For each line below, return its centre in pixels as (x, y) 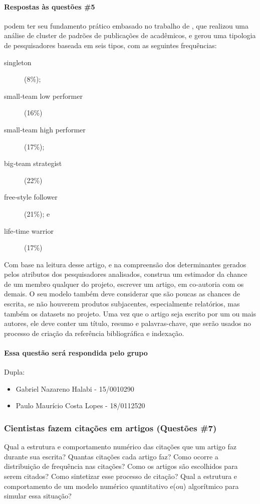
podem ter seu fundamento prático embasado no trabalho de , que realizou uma (126, 25)
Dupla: (15, 372)
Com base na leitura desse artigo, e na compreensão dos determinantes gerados (125, 264)
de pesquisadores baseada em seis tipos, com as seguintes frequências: (110, 45)
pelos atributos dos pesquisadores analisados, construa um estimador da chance (126, 274)
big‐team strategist (33, 163)
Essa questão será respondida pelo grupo (76, 353)
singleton (18, 62)
